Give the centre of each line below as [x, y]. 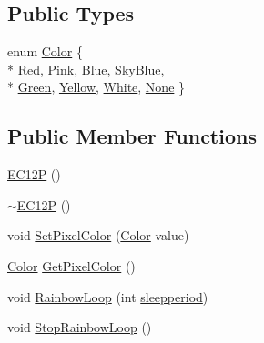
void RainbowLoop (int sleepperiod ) [108, 296]
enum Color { [45, 51]
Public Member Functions [132, 136]
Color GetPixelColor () [71, 265]
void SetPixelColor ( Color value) [98, 235]
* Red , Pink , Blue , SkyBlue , [86, 69]
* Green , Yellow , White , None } [96, 87]
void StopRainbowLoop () [80, 327]
